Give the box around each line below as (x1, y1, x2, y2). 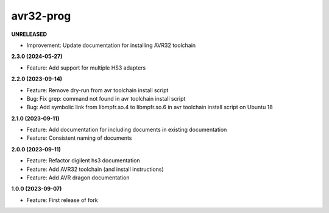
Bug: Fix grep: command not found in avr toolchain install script (26, 95, 186, 102)
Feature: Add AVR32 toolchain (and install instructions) (26, 165, 164, 173)
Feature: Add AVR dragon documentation (26, 174, 130, 181)
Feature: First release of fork (26, 196, 98, 204)
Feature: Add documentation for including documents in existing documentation (26, 126, 227, 134)
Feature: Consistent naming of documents (26, 134, 132, 142)
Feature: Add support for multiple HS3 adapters (26, 64, 146, 71)
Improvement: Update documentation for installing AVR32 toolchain (26, 42, 196, 49)
